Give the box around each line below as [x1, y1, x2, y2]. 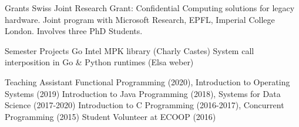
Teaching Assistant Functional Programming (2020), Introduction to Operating [5, 75, 290, 88]
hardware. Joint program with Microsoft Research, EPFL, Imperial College [5, 13, 275, 25]
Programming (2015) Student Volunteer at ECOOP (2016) [5, 110, 216, 122]
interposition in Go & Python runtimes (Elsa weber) [5, 56, 194, 68]
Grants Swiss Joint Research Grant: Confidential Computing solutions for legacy [5, 2, 295, 14]
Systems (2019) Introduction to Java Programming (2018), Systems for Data [5, 87, 281, 99]
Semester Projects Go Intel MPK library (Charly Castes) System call [5, 44, 254, 56]
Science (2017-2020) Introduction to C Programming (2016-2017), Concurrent [5, 99, 284, 111]
